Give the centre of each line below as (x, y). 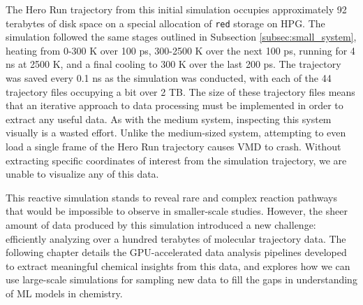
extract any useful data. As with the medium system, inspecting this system (169, 119)
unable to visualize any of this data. (82, 174)
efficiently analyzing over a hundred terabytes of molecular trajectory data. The (176, 238)
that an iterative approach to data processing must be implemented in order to (175, 105)
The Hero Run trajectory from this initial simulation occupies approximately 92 (176, 9)
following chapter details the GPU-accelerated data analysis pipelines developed (176, 252)
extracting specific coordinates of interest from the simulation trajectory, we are (176, 160)
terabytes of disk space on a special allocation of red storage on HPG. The (165, 23)
